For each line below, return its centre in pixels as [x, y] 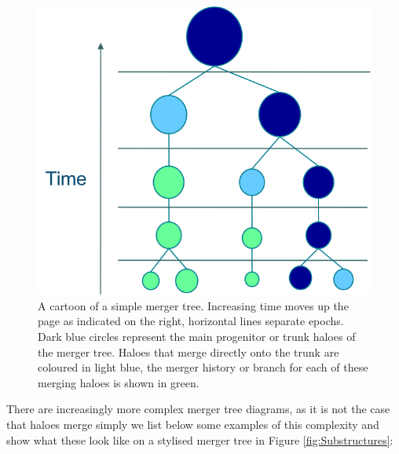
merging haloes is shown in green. [119, 382]
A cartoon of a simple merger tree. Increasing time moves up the [193, 305]
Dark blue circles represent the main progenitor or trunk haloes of [197, 336]
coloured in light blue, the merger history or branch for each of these [203, 367]
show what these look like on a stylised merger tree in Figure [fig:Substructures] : [200, 439]
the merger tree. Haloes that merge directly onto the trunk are [189, 351]
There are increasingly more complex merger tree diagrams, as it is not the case [198, 409]
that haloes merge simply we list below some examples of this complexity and [193, 424]
